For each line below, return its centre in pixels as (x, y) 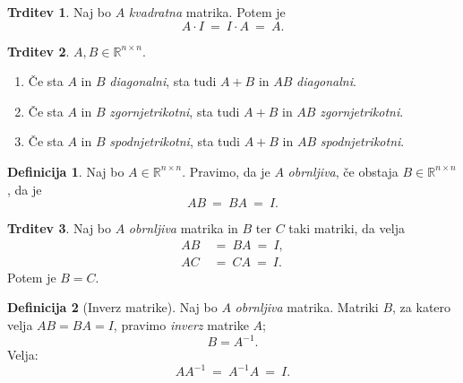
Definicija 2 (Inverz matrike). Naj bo (112, 307)
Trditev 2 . (39, 51)
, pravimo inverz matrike (181, 325)
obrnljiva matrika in (183, 228)
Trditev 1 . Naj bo (60, 12)
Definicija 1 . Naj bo (66, 171)
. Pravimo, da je (226, 171)
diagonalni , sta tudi (163, 81)
